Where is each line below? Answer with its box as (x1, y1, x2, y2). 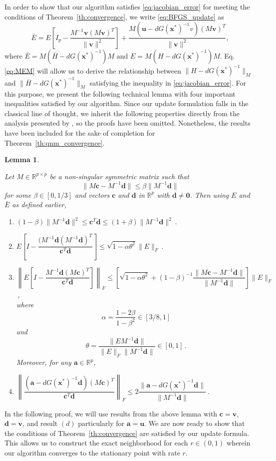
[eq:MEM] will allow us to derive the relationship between (4, 65, 181, 76)
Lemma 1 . (4, 154, 39, 165)
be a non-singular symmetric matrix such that (49, 171, 189, 181)
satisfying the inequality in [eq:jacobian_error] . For (89, 77, 246, 88)
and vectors (75, 189, 110, 200)
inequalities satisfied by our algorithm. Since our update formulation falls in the (4, 98, 249, 109)
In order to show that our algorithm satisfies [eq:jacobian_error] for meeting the (4, 2, 250, 12)
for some (4, 189, 31, 200)
